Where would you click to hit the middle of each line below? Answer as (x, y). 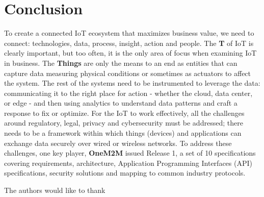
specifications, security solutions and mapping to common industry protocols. (125, 173)
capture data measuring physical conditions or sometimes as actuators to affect (128, 73)
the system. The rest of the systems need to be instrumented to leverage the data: (132, 83)
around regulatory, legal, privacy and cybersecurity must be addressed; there (124, 123)
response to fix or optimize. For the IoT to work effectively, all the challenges (124, 113)
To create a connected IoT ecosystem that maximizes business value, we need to (129, 33)
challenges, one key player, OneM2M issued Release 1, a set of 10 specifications (130, 153)
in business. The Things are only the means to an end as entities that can (121, 63)
